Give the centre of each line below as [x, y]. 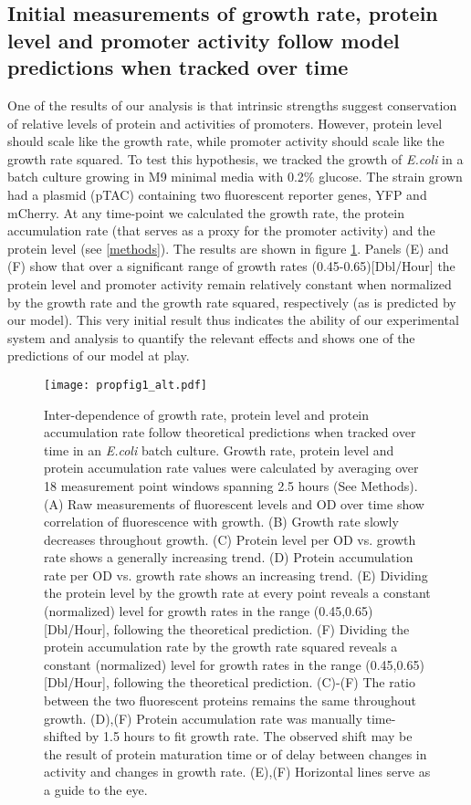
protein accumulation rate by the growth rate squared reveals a [221, 647]
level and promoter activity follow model [204, 40]
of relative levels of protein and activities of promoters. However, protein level [225, 123]
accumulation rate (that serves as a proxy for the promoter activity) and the [221, 230]
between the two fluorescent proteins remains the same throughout [230, 700]
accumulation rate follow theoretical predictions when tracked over [230, 432]
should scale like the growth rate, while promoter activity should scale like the [226, 141]
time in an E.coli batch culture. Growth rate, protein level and [219, 450]
